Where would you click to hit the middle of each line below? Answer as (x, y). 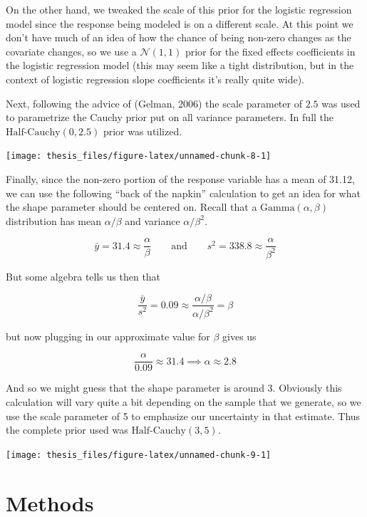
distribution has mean (53, 220)
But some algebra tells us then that (83, 276)
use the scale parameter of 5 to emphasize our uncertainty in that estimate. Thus (183, 416)
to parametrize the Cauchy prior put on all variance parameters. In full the (170, 117)
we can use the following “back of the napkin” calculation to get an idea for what (183, 193)
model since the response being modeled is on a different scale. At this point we (180, 23)
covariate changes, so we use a (71, 51)
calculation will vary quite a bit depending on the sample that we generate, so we (183, 402)
